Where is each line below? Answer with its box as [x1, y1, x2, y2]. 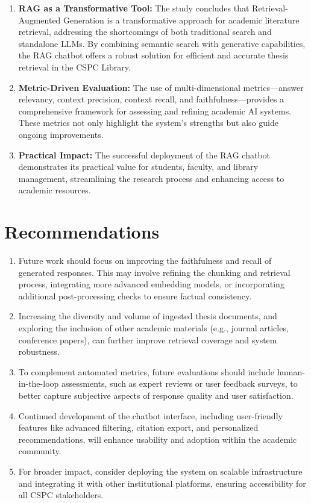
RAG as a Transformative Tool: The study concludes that [18, 2, 250, 14]
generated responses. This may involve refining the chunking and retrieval [18, 266, 291, 278]
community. [18, 445, 61, 457]
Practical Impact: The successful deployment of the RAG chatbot [18, 148, 271, 161]
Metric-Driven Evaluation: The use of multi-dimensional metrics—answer [18, 81, 304, 93]
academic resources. [18, 184, 91, 196]
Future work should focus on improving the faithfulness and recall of [18, 254, 272, 267]
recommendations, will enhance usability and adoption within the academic [18, 433, 297, 445]
